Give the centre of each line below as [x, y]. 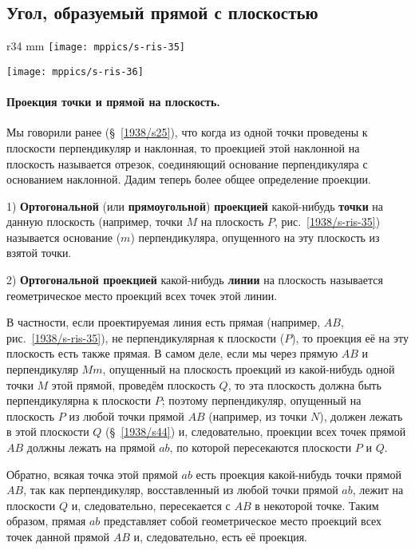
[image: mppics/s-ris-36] [75, 71]
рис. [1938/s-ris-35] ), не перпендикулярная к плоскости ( [146, 337]
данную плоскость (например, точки [95, 222]
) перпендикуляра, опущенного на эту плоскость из [255, 237]
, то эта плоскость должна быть [304, 384]
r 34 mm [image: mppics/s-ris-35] [96, 46]
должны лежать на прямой [91, 447]
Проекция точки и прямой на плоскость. [113, 102]
